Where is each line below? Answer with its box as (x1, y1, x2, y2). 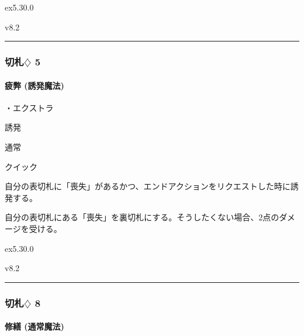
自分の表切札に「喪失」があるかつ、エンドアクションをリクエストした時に (5, 180, 291, 192)
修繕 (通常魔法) (5, 320, 64, 332)
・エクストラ (5, 101, 54, 113)
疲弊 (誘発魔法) (5, 79, 64, 91)
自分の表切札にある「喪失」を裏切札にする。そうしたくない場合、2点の (5, 211, 279, 223)
